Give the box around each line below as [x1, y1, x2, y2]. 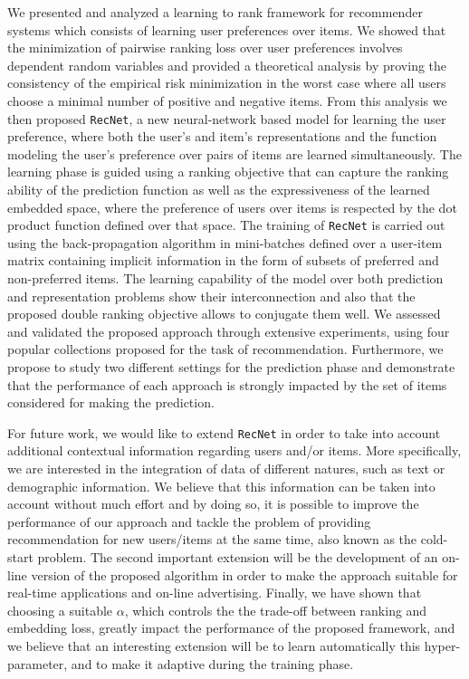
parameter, [7, 654, 68, 673]
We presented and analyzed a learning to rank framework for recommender [7, 3, 423, 21]
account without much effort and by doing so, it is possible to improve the [7, 494, 419, 513]
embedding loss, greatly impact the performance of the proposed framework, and [7, 618, 455, 637]
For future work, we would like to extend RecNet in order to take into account [7, 423, 441, 442]
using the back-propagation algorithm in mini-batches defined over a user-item [7, 233, 443, 252]
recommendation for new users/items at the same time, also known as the [7, 530, 417, 549]
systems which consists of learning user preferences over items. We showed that [7, 20, 446, 39]
